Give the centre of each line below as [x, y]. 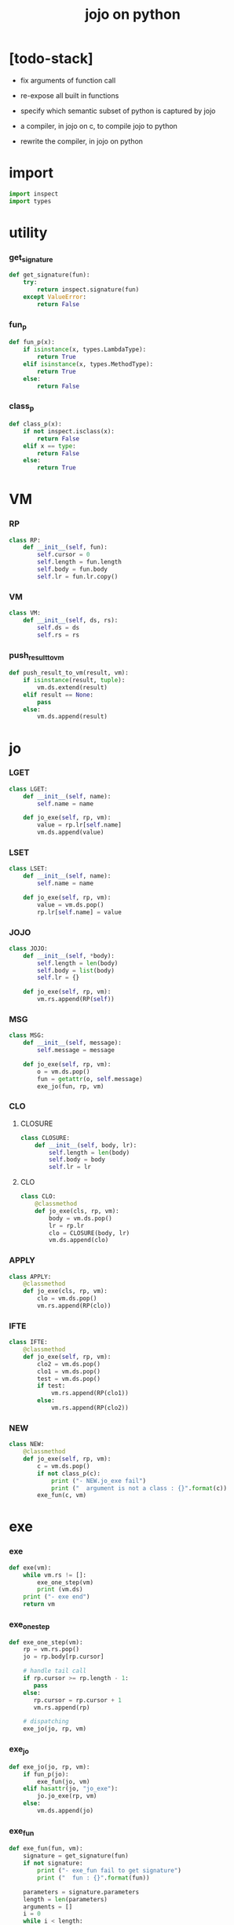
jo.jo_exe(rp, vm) [67, 1796]
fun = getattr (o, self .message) [90, 1079]
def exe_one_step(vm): [46, 1642]
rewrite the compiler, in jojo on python [82, 141]
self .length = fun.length [80, 562]
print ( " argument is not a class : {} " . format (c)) [139, 1488]
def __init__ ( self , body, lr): [86, 1145]
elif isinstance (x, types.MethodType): [88, 364]
